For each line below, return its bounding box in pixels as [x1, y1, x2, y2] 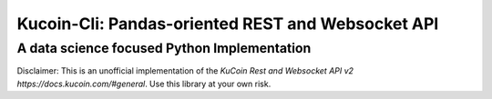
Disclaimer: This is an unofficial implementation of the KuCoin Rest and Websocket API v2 [16, 65, 354, 76]
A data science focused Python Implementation [16, 40, 312, 56]
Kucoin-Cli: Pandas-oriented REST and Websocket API [16, 14, 439, 34]
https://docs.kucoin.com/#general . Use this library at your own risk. [16, 78, 272, 89]
